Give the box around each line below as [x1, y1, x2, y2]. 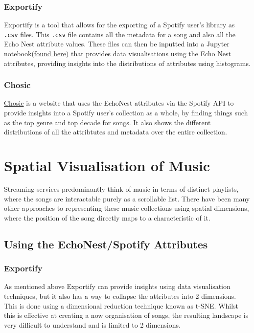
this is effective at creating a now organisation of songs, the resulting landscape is [4, 310, 249, 320]
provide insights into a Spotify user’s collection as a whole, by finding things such [4, 108, 248, 118]
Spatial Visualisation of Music [4, 155, 210, 176]
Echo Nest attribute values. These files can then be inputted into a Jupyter [4, 39, 230, 49]
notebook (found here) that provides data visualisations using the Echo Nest [4, 48, 231, 59]
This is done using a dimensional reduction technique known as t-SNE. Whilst [4, 300, 239, 311]
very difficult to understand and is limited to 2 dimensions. [4, 319, 181, 330]
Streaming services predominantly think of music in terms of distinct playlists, [4, 183, 239, 194]
